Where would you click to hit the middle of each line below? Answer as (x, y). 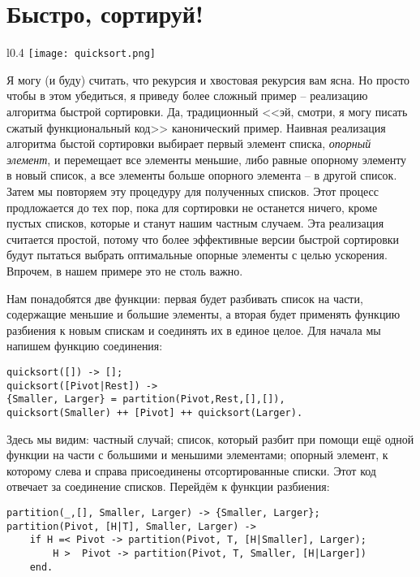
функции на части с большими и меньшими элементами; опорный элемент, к (197, 455)
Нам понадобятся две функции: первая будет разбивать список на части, (185, 298)
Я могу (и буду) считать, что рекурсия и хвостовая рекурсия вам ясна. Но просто (208, 79)
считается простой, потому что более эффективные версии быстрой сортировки (203, 239)
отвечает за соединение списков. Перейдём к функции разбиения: (168, 486)
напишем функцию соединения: (85, 346)
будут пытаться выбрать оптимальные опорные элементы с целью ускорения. (197, 255)
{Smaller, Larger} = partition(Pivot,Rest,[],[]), (146, 399)
